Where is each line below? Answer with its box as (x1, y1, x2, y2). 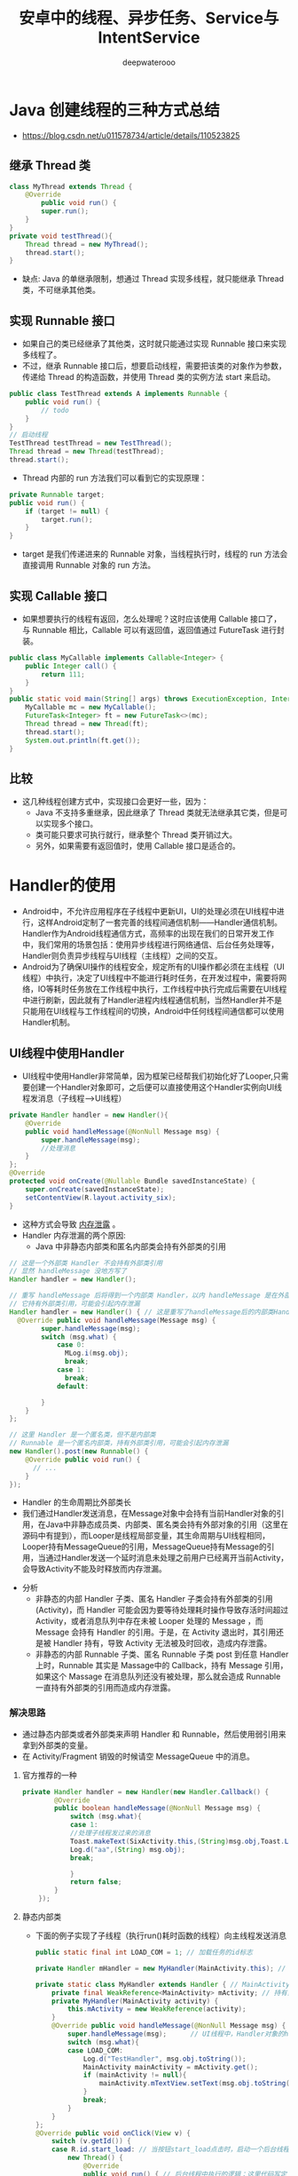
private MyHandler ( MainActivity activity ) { (51, 1997, 219, 2006)
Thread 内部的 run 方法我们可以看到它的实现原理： (21, 472, 208, 483)
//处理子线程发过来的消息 (69, 1829, 151, 1838)
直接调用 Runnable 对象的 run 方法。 (21, 560, 156, 571)
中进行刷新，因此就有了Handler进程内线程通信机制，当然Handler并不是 (21, 995, 282, 1006)
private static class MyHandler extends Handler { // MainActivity (35, 1980, 290, 1989)
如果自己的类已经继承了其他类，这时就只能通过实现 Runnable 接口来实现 (21, 338, 286, 349)
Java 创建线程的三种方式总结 (9, 99, 220, 120)
